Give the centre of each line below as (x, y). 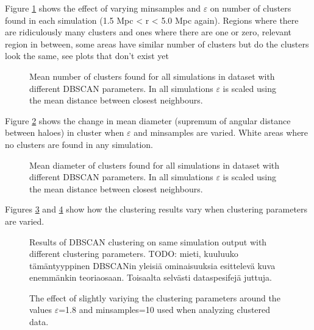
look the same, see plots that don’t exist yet (87, 56)
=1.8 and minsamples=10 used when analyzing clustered (165, 310)
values (41, 310)
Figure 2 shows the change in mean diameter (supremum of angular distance (148, 120)
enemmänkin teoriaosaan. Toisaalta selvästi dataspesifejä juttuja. (151, 277)
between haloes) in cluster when (65, 132)
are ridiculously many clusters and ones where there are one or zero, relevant (148, 32)
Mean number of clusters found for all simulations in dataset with (152, 76)
